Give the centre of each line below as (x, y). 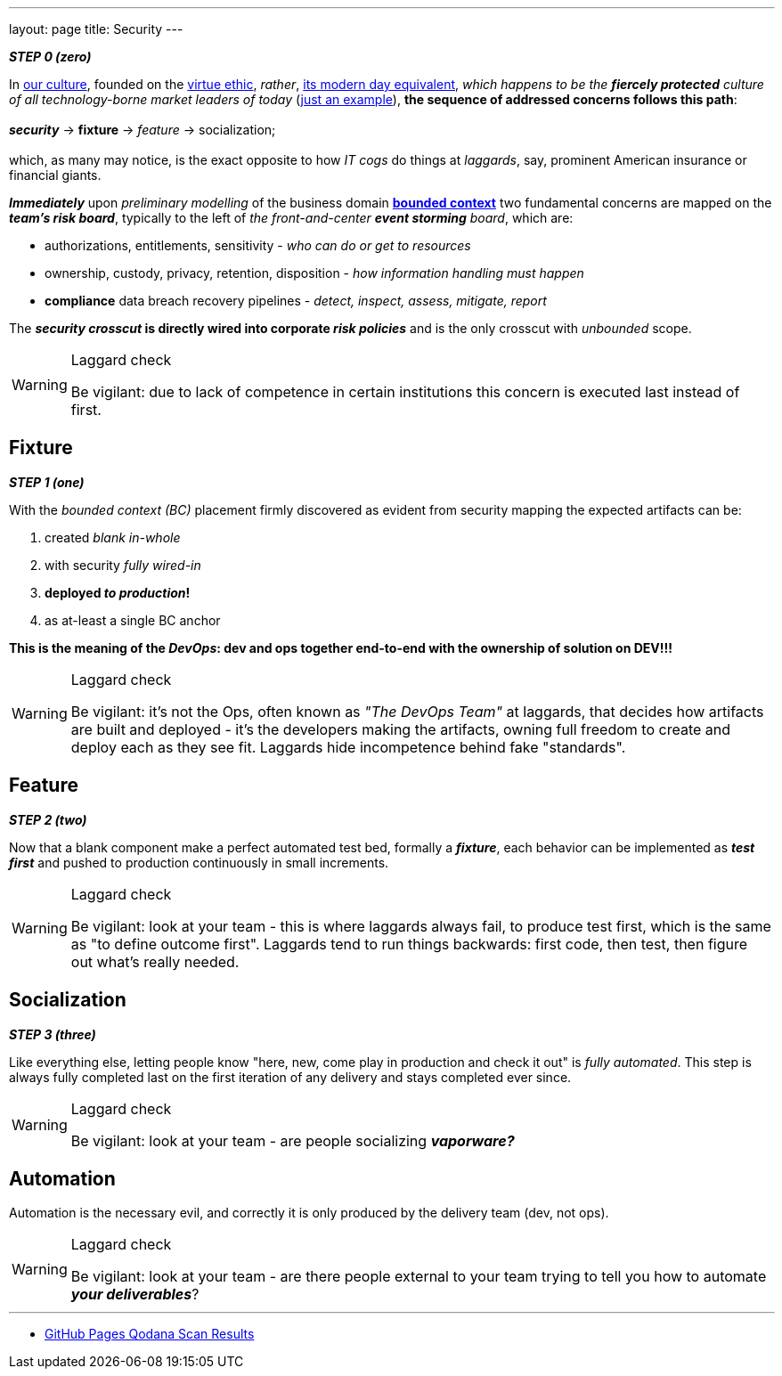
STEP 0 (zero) (50, 57)
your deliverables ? (135, 1295)
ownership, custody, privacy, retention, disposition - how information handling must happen (314, 273)
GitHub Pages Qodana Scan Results (150, 1334)
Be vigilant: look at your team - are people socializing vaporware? (293, 1140)
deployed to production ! (118, 592)
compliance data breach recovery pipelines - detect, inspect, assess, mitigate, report (296, 301)
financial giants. (55, 175)
